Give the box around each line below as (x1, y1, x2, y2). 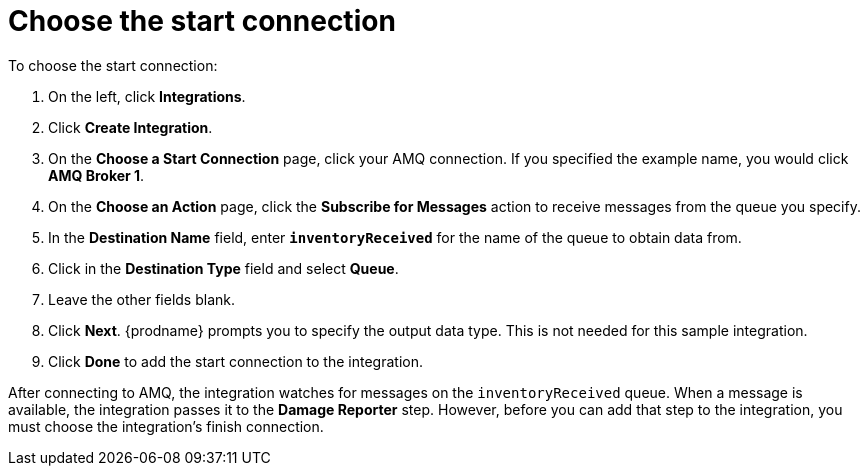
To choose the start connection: (8, 56, 218, 74)
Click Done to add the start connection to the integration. (48, 352, 423, 370)
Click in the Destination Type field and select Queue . (48, 259, 399, 277)
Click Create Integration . (48, 118, 213, 136)
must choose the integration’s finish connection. (8, 417, 324, 435)
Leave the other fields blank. (48, 290, 235, 308)
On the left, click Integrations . (48, 87, 246, 105)
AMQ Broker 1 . (48, 166, 145, 184)
